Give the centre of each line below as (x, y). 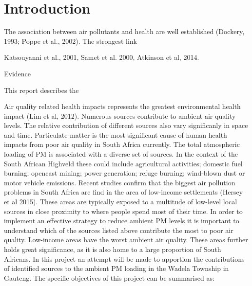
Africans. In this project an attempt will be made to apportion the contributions (124, 259)
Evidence (18, 73)
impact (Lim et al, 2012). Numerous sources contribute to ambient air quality (120, 116)
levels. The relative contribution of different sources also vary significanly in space (126, 125)
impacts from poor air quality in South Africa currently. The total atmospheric (122, 144)
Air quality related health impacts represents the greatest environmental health (122, 106)
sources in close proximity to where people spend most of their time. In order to (123, 211)
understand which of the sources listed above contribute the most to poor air (119, 230)
